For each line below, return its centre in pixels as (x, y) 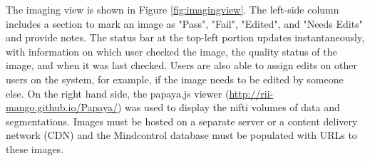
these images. (35, 149)
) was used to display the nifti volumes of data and (228, 107)
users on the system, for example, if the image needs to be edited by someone (175, 79)
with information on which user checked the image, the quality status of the (171, 51)
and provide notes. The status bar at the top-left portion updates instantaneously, (185, 37)
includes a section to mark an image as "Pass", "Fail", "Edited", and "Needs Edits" (184, 23)
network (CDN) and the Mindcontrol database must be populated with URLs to (181, 135)
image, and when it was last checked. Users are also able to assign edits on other (181, 65)
